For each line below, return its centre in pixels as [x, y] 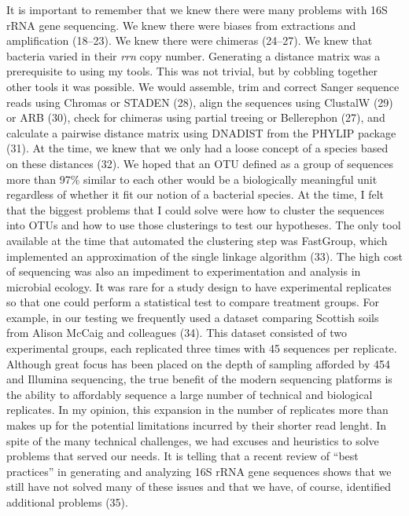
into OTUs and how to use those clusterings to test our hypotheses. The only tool [204, 225]
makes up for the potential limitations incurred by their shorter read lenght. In [197, 425]
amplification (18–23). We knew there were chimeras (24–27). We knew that [190, 40]
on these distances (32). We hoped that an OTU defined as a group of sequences [200, 163]
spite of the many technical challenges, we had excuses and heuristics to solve [193, 440]
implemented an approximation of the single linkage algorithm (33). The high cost [204, 256]
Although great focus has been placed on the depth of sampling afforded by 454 [198, 363]
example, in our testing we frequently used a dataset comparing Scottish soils [193, 317]
